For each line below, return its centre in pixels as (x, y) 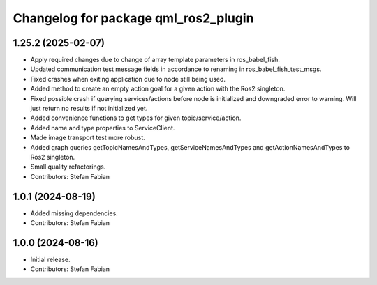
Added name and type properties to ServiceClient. (103, 128)
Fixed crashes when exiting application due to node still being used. (128, 79)
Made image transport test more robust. (88, 138)
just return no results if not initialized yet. (89, 109)
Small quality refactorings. (68, 167)
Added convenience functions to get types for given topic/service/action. (136, 118)
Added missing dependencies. (74, 213)
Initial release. (50, 259)
